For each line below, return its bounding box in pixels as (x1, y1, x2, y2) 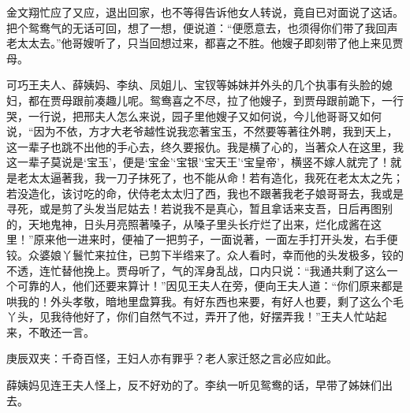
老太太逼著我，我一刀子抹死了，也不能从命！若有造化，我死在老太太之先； (17, 169, 404, 185)
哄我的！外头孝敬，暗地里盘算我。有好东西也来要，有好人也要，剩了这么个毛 (6, 292, 404, 309)
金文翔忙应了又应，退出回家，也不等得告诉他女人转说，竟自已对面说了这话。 (6, 4, 404, 20)
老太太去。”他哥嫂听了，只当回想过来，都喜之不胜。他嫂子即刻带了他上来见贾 (6, 35, 404, 51)
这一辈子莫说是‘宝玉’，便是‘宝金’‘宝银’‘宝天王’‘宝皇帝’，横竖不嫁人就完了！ (6, 154, 390, 170)
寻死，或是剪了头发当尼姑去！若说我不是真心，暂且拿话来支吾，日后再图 (6, 200, 382, 217)
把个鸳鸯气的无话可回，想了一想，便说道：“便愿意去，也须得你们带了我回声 (6, 19, 398, 35)
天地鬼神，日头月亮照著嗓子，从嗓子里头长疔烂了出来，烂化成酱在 (28, 215, 371, 232)
